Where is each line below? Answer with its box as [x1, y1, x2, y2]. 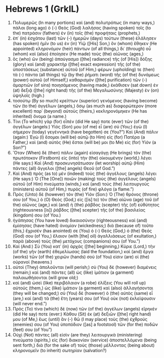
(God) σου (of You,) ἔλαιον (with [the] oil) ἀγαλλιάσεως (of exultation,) [12, 233, 157, 239]
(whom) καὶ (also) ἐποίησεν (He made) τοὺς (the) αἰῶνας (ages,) [12, 50, 144, 57]
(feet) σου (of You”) [12, 327, 52, 333]
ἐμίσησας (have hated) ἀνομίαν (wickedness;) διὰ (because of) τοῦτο [12, 222, 154, 228]
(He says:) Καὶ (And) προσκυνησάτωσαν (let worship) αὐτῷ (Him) [12, 160, 145, 166]
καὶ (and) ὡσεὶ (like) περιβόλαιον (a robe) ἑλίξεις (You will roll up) [12, 280, 146, 286]
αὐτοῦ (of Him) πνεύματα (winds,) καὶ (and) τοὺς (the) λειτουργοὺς [12, 181, 149, 187]
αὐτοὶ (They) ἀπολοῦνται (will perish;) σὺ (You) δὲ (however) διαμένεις [12, 264, 157, 270]
